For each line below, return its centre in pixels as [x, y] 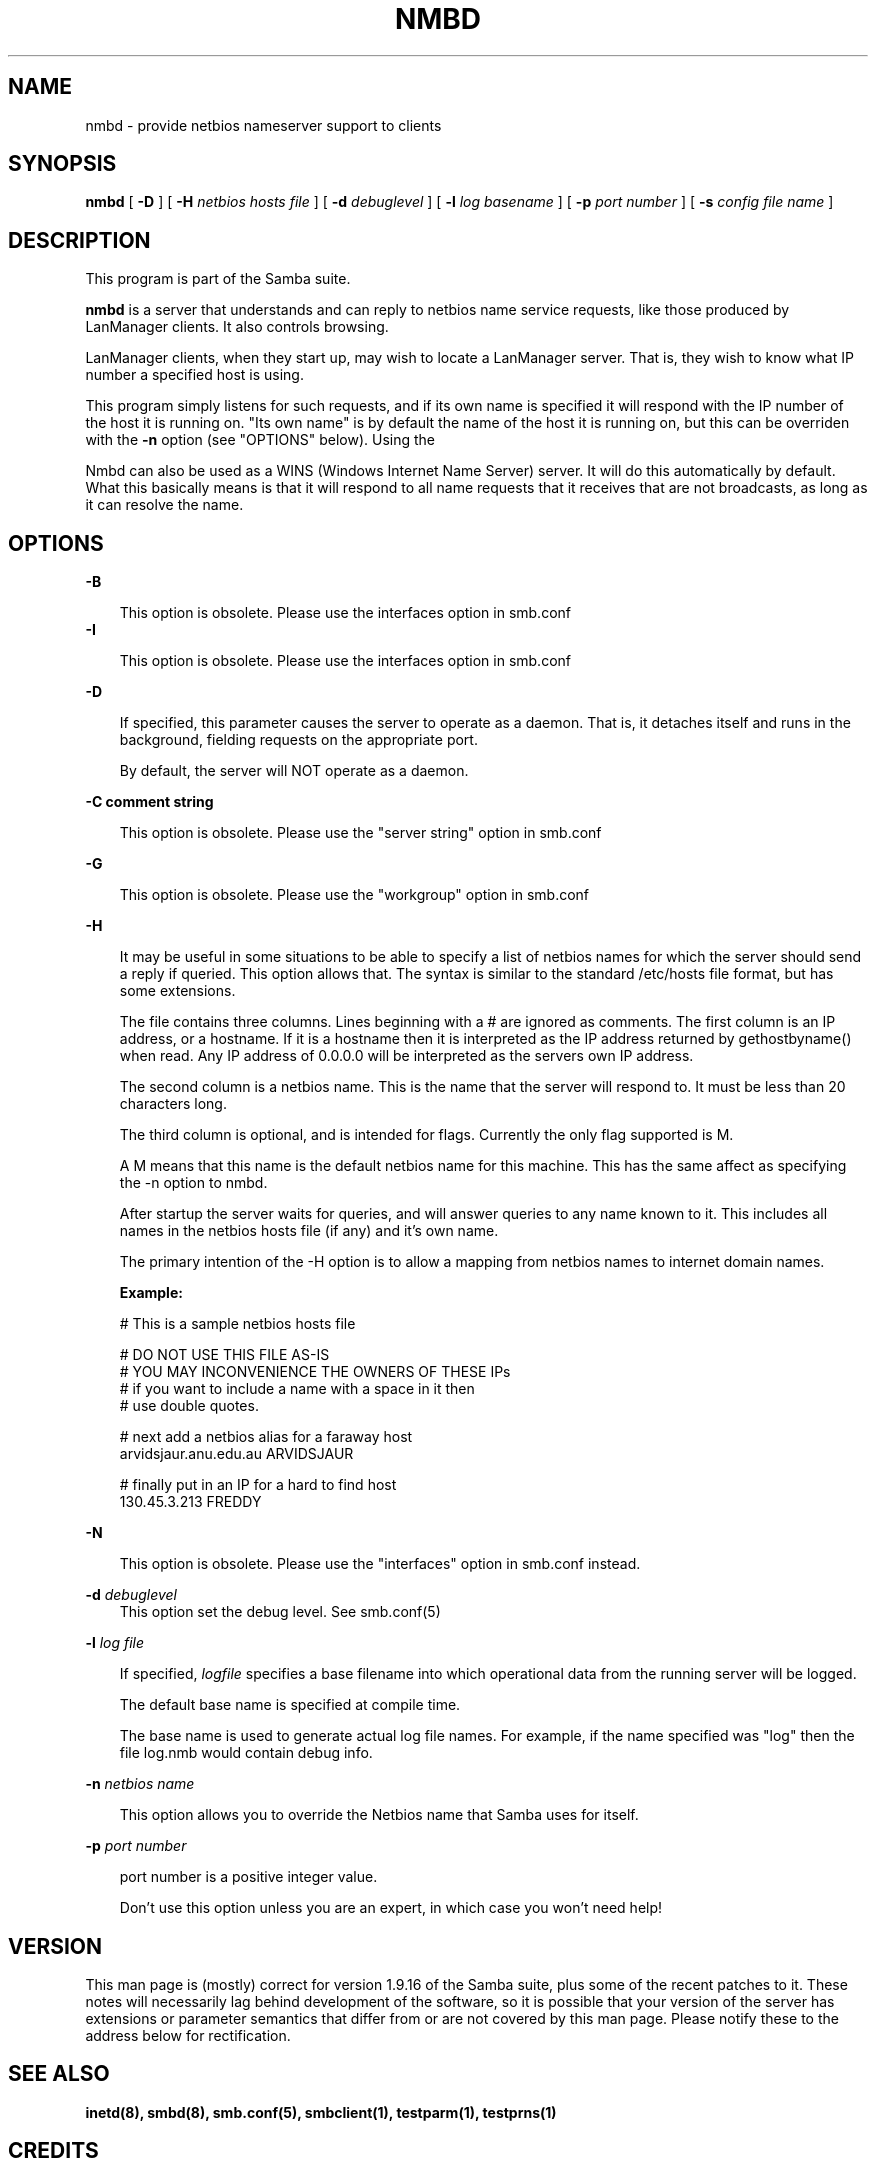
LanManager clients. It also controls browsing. [237, 327]
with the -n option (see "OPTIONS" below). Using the [260, 440]
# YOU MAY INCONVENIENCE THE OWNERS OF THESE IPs [315, 1372]
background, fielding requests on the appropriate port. [298, 740]
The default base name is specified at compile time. [290, 1705]
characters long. [173, 1104]
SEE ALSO [59, 2074]
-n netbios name [140, 1784]
